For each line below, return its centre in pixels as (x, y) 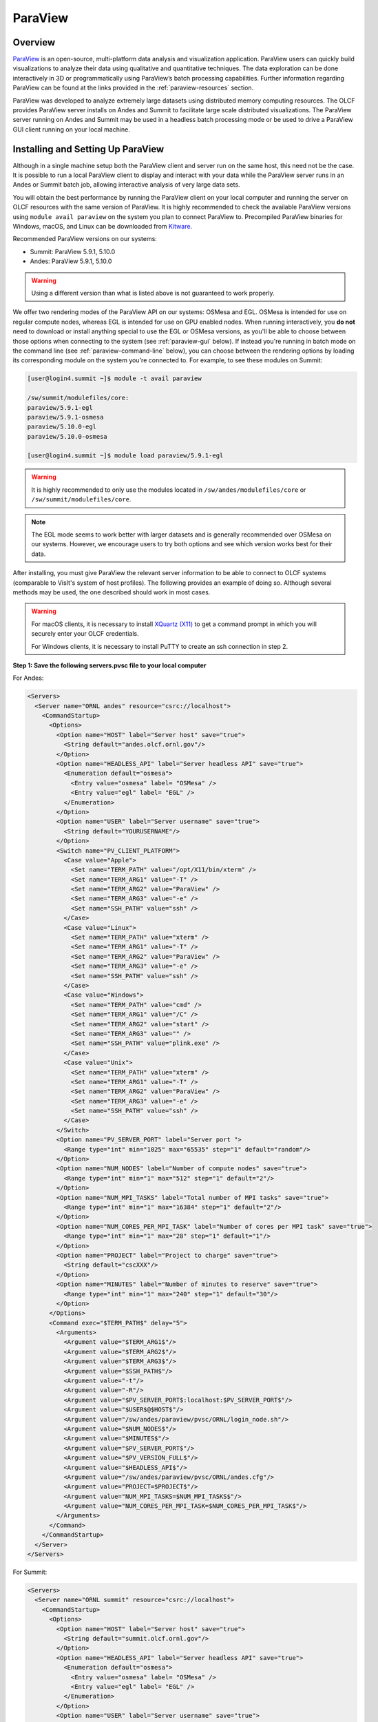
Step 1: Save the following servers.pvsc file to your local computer (109, 665)
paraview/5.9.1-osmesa (65, 417)
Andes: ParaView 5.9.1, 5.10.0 (71, 261)
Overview (34, 42)
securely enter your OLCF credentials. (85, 634)
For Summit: (30, 1572)
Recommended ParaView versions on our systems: (85, 239)
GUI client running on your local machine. (72, 129)
